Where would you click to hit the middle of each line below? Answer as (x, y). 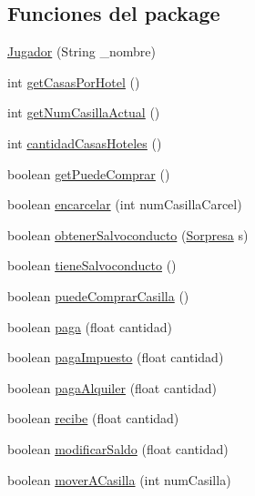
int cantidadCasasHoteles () (85, 142)
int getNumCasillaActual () (84, 112)
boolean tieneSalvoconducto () (92, 265)
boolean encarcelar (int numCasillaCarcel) (125, 204)
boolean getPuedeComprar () (89, 173)
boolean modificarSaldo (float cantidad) (118, 448)
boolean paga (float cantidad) (90, 326)
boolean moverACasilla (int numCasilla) (119, 479)
